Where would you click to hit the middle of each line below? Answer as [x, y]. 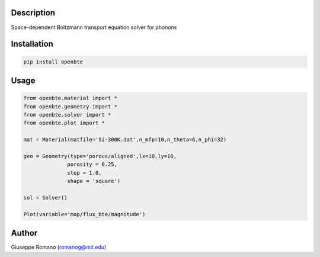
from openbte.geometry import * [71, 106]
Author [24, 233]
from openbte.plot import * [64, 123]
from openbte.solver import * [67, 115]
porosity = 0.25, [92, 165]
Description [33, 13]
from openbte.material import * [71, 98]
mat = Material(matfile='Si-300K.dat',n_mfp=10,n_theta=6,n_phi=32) [125, 140]
